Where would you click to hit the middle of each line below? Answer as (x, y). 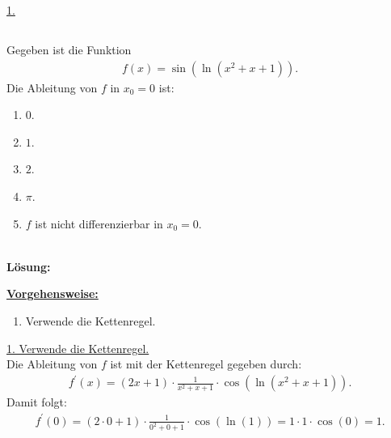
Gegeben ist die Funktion (69, 49)
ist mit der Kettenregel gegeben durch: (206, 364)
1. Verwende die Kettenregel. (78, 348)
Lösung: (29, 266)
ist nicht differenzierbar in (99, 223)
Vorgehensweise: (53, 293)
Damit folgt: (37, 402)
